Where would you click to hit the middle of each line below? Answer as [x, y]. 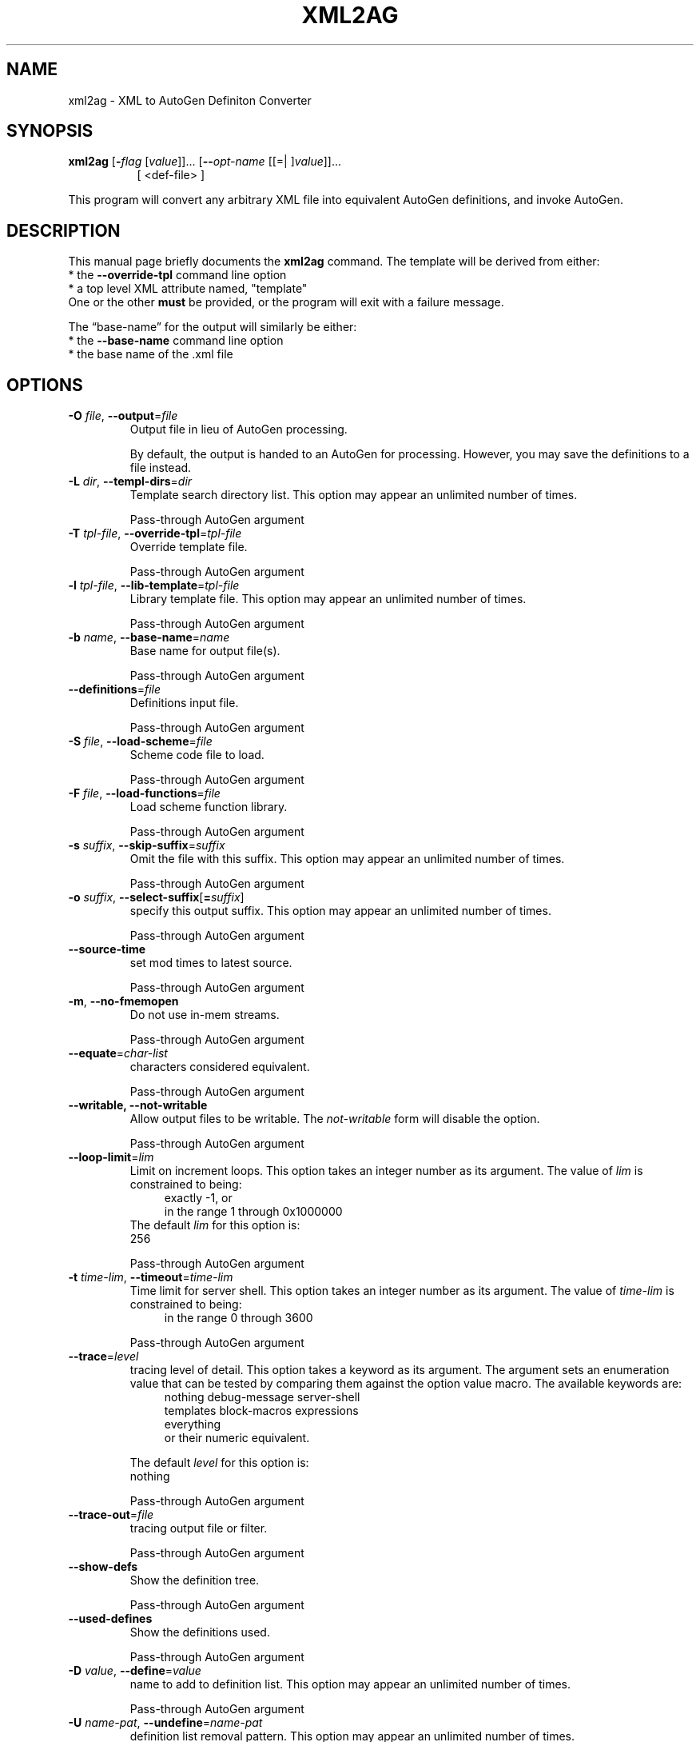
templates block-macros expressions [261, 1411]
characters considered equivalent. [220, 1067]
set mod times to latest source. [211, 963]
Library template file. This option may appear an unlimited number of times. [328, 599]
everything [193, 1424]
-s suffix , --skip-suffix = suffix [147, 845]
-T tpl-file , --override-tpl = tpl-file [155, 533]
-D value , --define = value [135, 1671]
